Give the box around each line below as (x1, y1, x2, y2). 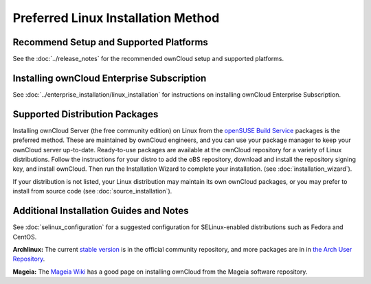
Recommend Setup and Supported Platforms (12, 36, 209, 48)
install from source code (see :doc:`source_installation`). (12, 187, 172, 196)
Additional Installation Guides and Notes (12, 205, 189, 217)
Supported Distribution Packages (12, 108, 159, 120)
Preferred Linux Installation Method (12, 10, 220, 25)
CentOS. (12, 233, 37, 241)
